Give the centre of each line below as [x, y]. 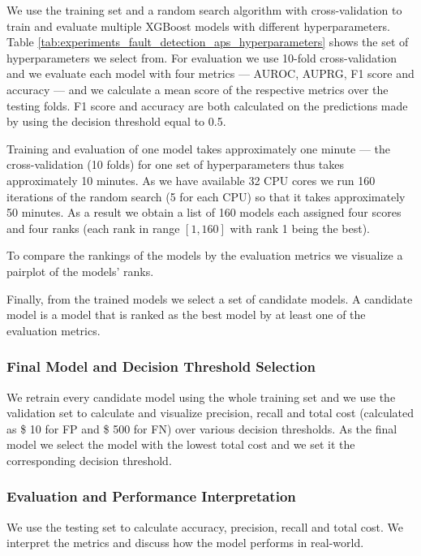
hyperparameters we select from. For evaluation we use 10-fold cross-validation [202, 57]
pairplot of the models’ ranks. [80, 271]
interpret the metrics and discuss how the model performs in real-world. [185, 543]
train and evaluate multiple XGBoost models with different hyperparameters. [198, 26]
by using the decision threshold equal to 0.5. [116, 121]
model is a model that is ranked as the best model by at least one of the [186, 315]
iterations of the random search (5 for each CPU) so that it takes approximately [206, 196]
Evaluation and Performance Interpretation [151, 496]
